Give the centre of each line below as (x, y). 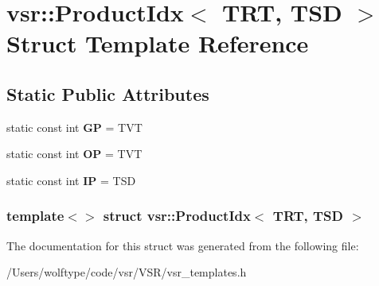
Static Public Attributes (108, 93)
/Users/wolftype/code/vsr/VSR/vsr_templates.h (127, 272)
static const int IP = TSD (71, 180)
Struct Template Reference (158, 43)
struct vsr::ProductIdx (177, 216)
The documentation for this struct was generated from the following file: (183, 245)
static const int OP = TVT (74, 154)
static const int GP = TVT (74, 127)
